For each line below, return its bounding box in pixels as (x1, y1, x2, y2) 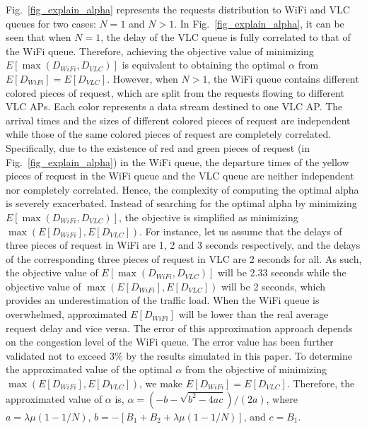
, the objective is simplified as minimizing (119, 209, 298, 224)
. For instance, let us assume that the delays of (139, 223, 342, 238)
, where (266, 391, 298, 406)
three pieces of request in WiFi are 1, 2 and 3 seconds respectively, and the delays (6, 237, 361, 252)
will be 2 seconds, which (221, 278, 326, 293)
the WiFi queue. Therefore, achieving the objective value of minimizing (6, 43, 314, 58)
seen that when (6, 30, 71, 45)
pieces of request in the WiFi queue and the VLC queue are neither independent (6, 168, 354, 183)
